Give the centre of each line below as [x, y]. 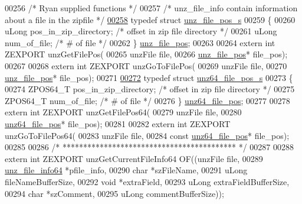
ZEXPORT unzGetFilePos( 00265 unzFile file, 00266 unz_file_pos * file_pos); [146, 54]
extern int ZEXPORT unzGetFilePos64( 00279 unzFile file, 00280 [123, 112]
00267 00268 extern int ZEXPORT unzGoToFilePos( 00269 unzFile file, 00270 [146, 65]
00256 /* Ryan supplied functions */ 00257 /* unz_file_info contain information [151, 8]
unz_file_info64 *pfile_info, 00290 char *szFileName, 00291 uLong [126, 170]
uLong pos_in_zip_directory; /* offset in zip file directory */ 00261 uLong [141, 31]
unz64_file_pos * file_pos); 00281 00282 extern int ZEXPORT [118, 123]
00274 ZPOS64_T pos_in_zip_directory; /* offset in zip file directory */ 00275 [150, 89]
